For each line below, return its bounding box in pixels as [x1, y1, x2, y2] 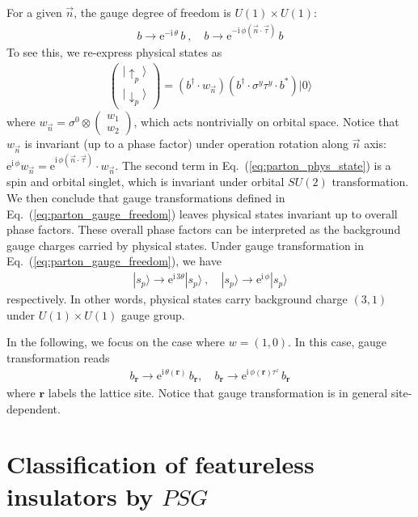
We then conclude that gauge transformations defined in [6, 189, 285, 206]
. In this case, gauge [288, 333, 386, 350]
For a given [6, 4, 62, 20]
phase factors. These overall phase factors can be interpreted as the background [6, 221, 401, 238]
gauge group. [121, 306, 185, 323]
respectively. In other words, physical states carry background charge [6, 290, 348, 307]
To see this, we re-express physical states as [6, 44, 222, 61]
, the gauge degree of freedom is [74, 4, 231, 20]
